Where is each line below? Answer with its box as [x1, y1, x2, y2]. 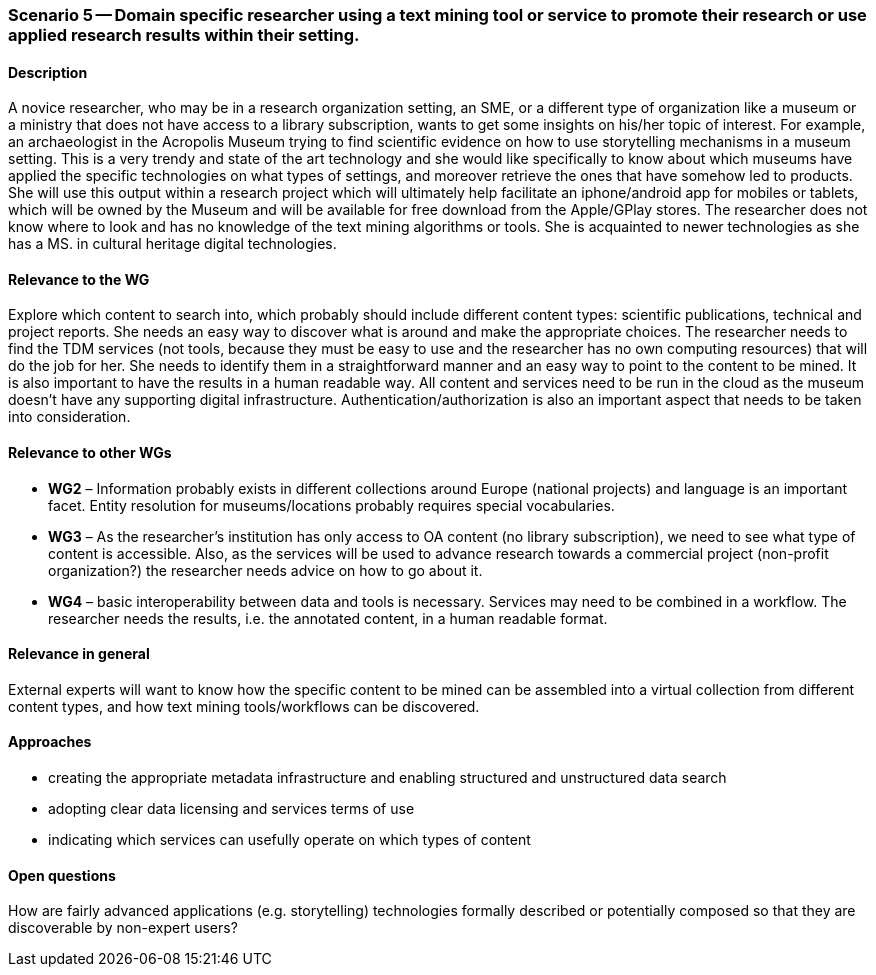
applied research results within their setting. [8, 25, 360, 45]
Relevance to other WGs [8, 444, 172, 462]
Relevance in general [8, 645, 150, 663]
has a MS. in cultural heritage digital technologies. [8, 235, 337, 253]
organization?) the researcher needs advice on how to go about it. [48, 561, 483, 579]
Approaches [8, 733, 92, 751]
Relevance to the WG [8, 270, 150, 288]
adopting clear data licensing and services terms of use [48, 800, 415, 818]
